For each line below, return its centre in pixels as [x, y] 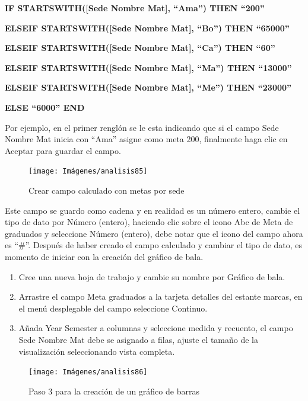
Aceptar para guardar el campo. [63, 150]
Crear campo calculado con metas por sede [107, 190]
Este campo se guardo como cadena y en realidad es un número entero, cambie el [153, 210]
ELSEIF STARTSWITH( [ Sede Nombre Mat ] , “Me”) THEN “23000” [148, 87]
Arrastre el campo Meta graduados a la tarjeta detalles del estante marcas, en [161, 296]
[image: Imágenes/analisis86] [88, 372]
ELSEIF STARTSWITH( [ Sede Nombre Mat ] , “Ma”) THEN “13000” [148, 67]
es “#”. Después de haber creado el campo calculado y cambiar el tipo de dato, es [154, 245]
